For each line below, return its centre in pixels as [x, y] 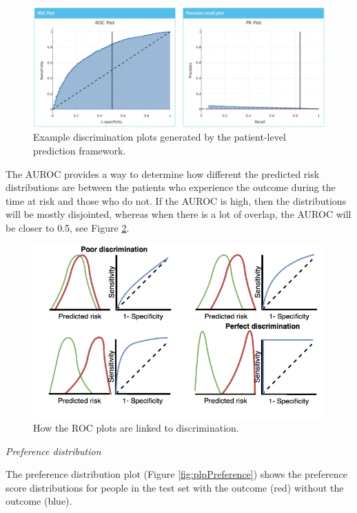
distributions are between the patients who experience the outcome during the [171, 187]
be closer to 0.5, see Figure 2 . [68, 227]
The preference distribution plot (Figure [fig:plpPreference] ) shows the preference [177, 474]
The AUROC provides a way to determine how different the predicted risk [163, 173]
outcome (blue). [39, 501]
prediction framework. [80, 150]
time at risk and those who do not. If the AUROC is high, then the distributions [176, 200]
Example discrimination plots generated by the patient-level [160, 137]
